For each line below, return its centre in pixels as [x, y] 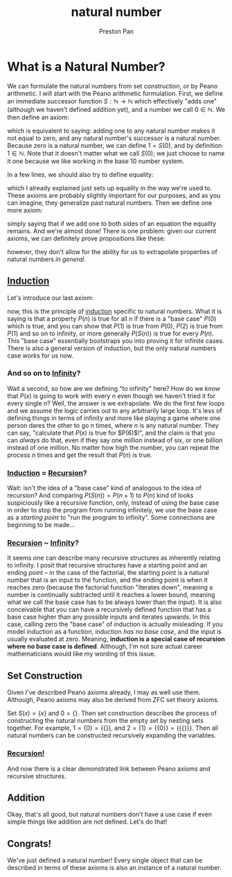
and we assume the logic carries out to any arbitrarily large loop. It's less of [115, 410]
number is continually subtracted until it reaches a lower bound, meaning [111, 595]
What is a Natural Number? [86, 66]
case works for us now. [41, 356]
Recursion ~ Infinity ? [43, 543]
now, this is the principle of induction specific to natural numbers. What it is [115, 311]
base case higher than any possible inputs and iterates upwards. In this [108, 617]
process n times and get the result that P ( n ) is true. [80, 455]
